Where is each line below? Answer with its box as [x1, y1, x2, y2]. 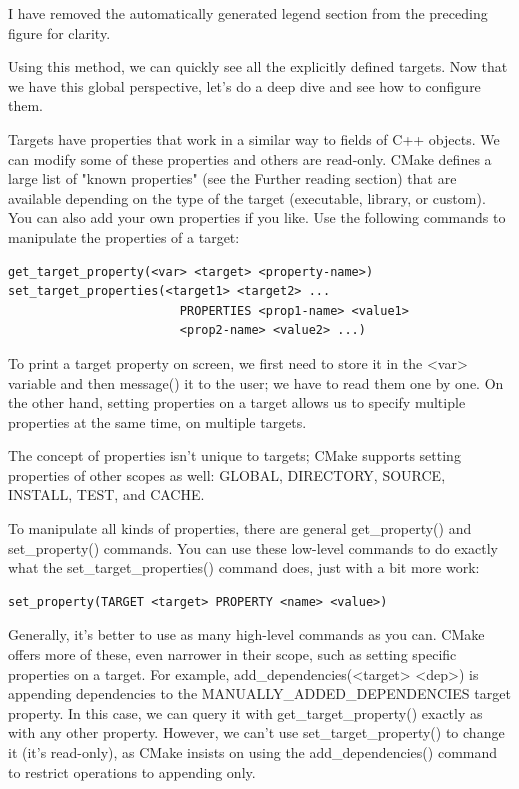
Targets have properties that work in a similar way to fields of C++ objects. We [8, 128, 500, 149]
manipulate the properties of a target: [8, 226, 240, 247]
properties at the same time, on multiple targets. [8, 411, 307, 432]
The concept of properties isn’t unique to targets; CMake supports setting [8, 445, 461, 466]
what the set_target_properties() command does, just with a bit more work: [8, 557, 480, 578]
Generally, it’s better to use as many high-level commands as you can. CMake [8, 624, 485, 645]
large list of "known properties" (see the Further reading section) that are [8, 168, 457, 189]
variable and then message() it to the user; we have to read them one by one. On [8, 372, 504, 393]
